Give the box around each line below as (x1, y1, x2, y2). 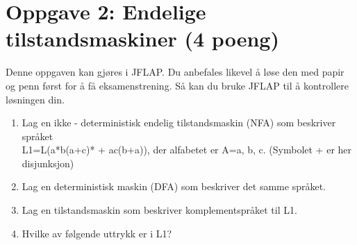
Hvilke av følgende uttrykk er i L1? (22, 226, 172, 240)
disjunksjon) (22, 155, 74, 170)
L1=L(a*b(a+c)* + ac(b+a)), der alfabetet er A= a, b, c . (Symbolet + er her (22, 142, 352, 157)
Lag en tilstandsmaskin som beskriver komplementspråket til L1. (22, 203, 297, 217)
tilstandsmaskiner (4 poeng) (6, 24, 279, 53)
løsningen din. (6, 92, 65, 106)
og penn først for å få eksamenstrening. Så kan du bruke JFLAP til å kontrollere (6, 78, 349, 92)
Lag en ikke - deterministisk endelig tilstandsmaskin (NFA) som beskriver (22, 115, 336, 130)
